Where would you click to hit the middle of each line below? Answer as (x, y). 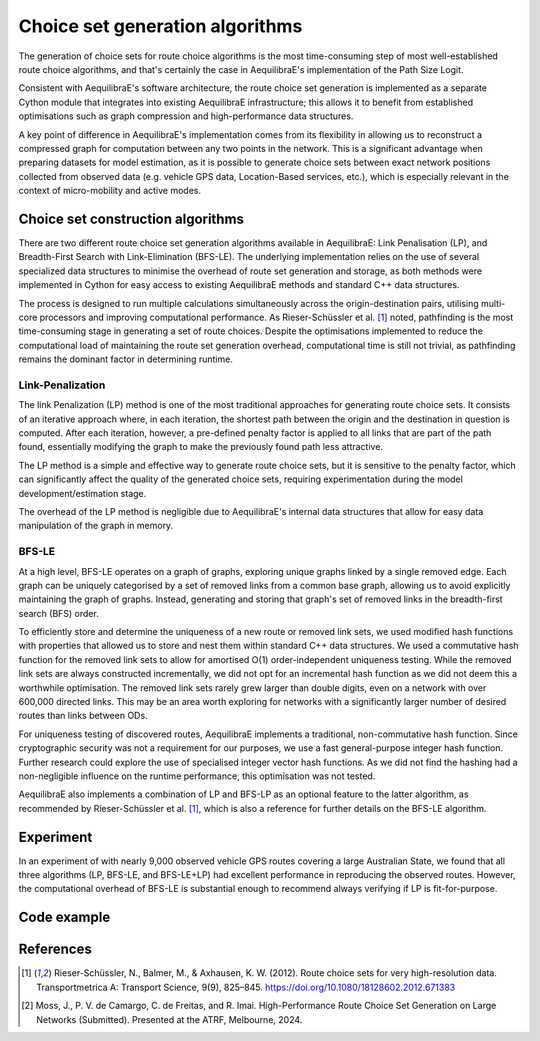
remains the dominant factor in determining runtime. (126, 359)
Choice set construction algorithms (131, 218)
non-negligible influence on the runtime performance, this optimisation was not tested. (197, 776)
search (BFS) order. (58, 613)
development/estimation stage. (82, 493)
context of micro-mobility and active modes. (110, 191)
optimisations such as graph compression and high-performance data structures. (186, 116)
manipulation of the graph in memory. (96, 526)
